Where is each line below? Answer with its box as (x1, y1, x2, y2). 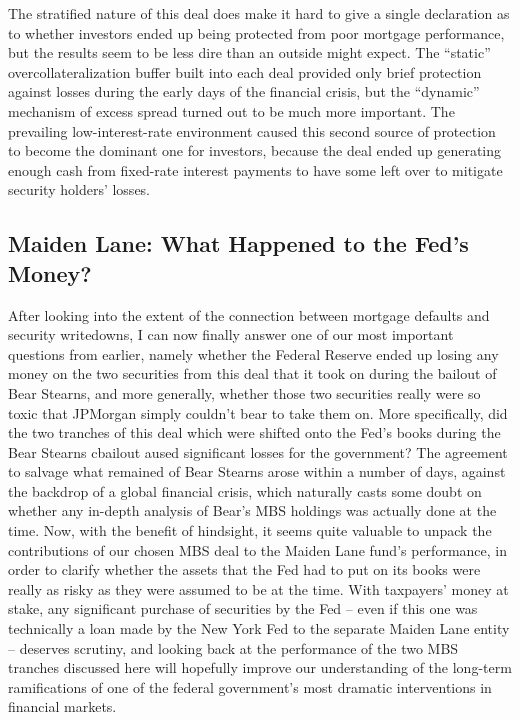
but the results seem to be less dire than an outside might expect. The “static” (8, 42, 491, 63)
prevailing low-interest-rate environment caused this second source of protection (8, 120, 496, 141)
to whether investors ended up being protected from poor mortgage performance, (8, 22, 505, 43)
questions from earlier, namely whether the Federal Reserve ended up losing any (8, 343, 499, 364)
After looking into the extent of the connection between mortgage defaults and (8, 304, 490, 325)
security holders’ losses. (8, 179, 151, 200)
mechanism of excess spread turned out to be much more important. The (8, 100, 455, 121)
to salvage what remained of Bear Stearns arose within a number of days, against (8, 461, 506, 482)
